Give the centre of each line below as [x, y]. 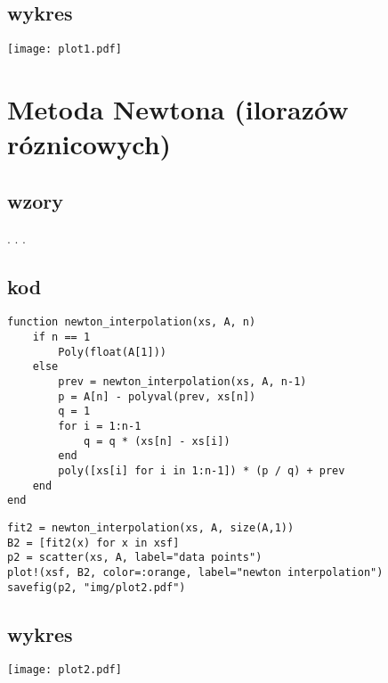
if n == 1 [61, 337]
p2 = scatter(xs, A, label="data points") [135, 558]
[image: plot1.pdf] [65, 49]
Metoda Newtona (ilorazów [178, 109]
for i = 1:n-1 [100, 427]
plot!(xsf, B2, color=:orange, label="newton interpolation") [195, 572]
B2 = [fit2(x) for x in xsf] [93, 543]
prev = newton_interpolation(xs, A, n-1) [182, 382]
